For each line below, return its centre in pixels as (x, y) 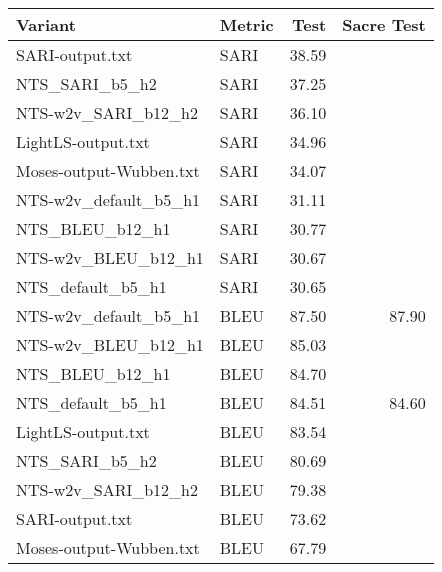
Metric (246, 24)
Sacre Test (384, 24)
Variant (46, 24)
